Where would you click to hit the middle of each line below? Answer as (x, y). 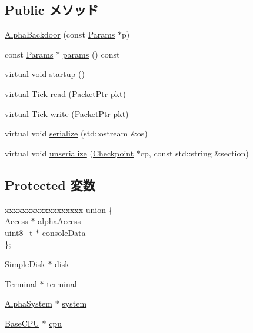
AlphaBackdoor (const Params (60, 34)
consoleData (64, 232)
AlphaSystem (29, 303)
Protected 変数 (50, 184)
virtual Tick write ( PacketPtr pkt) (67, 113)
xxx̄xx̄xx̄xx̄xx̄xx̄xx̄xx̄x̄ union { (59, 209)
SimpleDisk (25, 263)
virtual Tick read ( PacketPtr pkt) (65, 93)
